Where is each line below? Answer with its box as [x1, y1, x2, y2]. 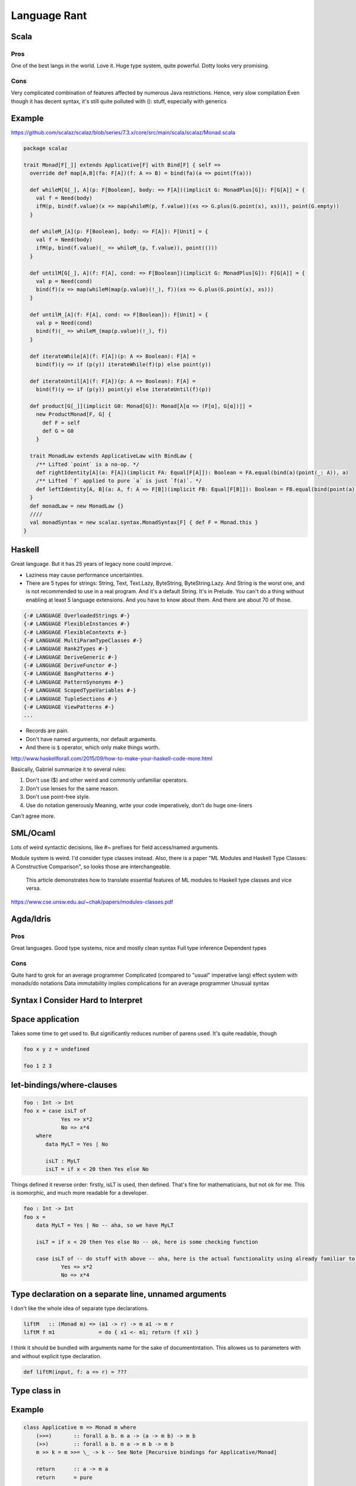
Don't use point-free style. [26, 794, 90, 801]
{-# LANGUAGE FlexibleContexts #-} [23, 629, 127, 635]
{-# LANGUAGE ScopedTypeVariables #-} [23, 687, 136, 694]
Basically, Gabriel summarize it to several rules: [11, 766, 127, 773]
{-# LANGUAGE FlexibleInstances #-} [23, 621, 131, 627]
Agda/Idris [11, 914, 52, 924]
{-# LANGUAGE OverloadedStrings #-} [23, 612, 131, 619]
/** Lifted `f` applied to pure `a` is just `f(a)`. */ [36, 477, 202, 484]
